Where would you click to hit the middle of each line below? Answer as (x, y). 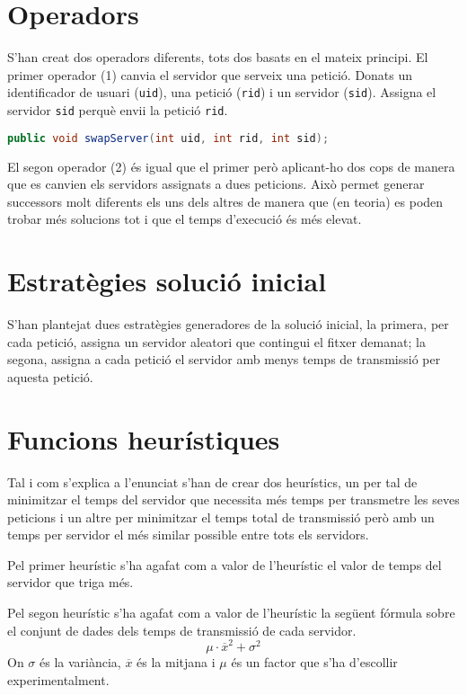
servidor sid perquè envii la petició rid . (118, 109)
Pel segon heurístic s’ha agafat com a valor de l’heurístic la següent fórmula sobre (231, 613)
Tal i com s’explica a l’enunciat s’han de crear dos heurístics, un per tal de (212, 481)
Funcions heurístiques (144, 438)
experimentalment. (58, 679)
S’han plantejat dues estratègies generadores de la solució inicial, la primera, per (228, 324)
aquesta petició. (50, 376)
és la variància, (80, 661)
